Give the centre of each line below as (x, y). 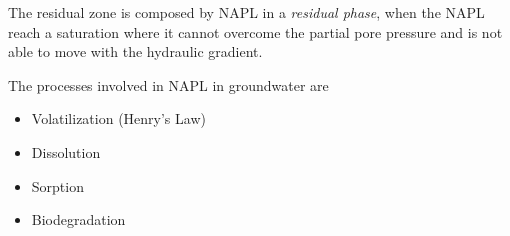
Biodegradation (78, 219)
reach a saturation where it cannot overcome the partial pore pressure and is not (255, 31)
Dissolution (66, 151)
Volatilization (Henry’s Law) (118, 118)
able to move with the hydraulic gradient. (135, 51)
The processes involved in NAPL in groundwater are (168, 84)
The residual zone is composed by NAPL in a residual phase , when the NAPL (246, 12)
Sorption (57, 185)
